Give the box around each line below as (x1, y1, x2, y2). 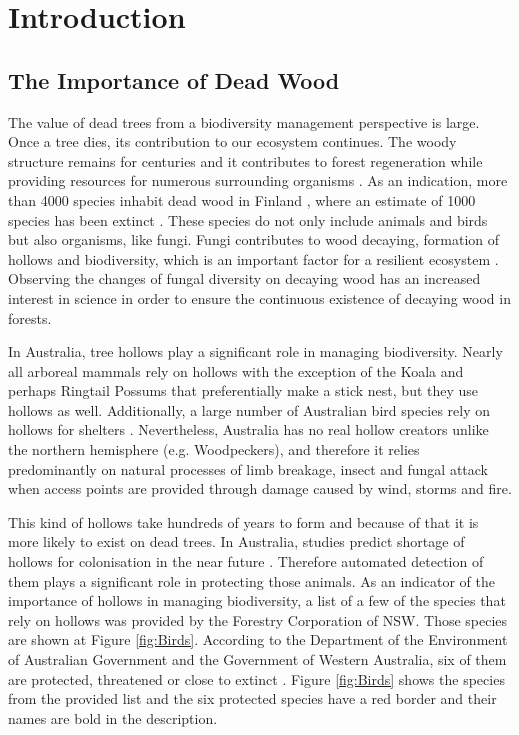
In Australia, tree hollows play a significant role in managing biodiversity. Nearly (8, 341, 503, 362)
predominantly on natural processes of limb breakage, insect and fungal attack (8, 458, 488, 479)
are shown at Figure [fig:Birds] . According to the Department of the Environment (8, 629, 508, 650)
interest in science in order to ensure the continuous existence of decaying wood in (8, 287, 511, 308)
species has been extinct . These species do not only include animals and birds (8, 209, 488, 230)
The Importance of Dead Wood (8, 64, 340, 95)
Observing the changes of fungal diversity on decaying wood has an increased (8, 268, 481, 289)
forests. (8, 307, 52, 328)
